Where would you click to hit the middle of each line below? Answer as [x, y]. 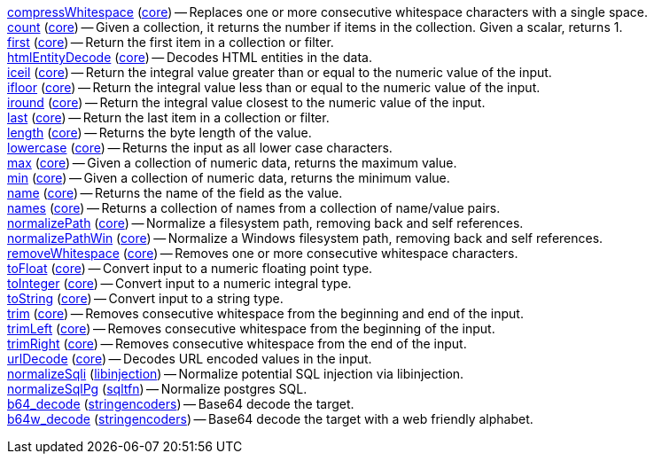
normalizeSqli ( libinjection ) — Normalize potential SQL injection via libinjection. [236, 374]
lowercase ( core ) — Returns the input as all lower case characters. [200, 148]
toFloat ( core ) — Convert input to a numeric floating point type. [190, 268]
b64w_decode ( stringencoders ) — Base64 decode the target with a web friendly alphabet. [270, 419]
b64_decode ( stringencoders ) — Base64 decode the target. [181, 404]
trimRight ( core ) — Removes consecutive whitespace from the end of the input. [237, 344]
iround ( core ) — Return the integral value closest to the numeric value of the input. [246, 102]
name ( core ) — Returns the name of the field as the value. [175, 193]
